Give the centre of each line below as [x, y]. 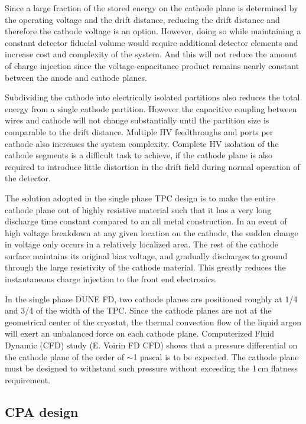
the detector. [28, 178]
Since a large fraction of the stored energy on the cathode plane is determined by [152, 8]
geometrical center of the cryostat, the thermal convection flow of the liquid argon [153, 322]
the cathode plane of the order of [64, 356]
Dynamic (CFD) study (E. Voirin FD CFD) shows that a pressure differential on [151, 345]
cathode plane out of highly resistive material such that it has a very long [138, 209]
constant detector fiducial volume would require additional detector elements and [152, 42]
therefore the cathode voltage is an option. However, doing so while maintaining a [153, 31]
